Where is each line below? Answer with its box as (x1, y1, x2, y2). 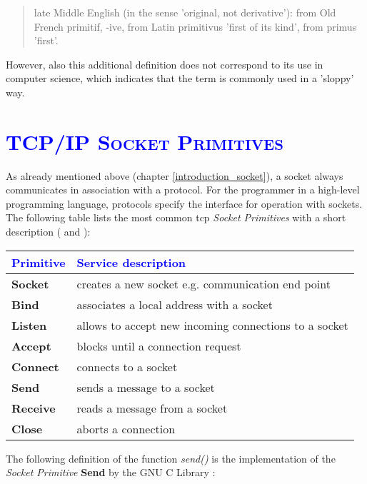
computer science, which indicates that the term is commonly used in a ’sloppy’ (6, 71, 354, 86)
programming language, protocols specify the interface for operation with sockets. (6, 196, 363, 211)
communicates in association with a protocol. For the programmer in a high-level (6, 182, 360, 197)
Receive (11, 399, 56, 416)
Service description (76, 253, 186, 271)
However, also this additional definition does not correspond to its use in (6, 56, 323, 71)
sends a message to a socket (76, 378, 215, 395)
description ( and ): (6, 224, 91, 239)
